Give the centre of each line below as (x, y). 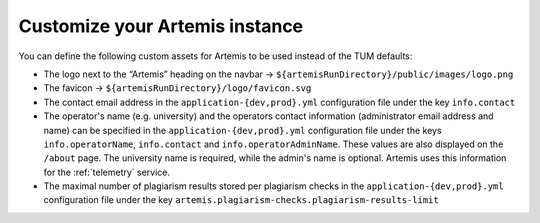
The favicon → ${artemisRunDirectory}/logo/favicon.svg (177, 88)
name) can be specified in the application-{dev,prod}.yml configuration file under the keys (242, 130)
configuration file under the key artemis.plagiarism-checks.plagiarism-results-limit (241, 200)
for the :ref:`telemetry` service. (106, 172)
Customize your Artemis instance (161, 26)
